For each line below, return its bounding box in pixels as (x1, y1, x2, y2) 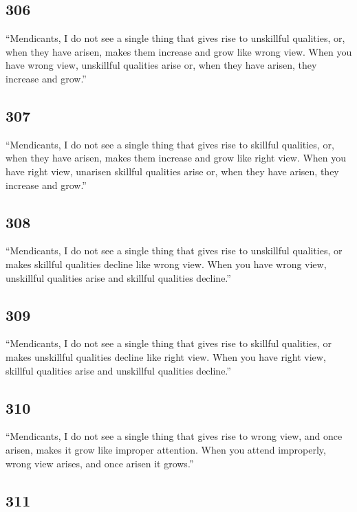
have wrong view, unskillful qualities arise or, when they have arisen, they (6, 58, 317, 72)
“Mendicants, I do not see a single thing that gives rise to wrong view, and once (6, 429, 343, 443)
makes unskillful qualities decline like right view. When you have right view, (6, 349, 326, 364)
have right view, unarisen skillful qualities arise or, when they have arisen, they (6, 164, 339, 178)
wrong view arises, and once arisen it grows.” (6, 456, 194, 470)
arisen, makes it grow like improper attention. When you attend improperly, (6, 442, 326, 456)
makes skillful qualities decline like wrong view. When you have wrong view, (6, 256, 327, 271)
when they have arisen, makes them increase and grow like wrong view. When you (6, 44, 352, 58)
